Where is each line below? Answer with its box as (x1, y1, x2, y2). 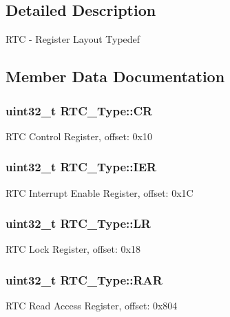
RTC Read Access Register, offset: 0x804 (6, 298, 178, 313)
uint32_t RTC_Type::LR (6, 215, 151, 232)
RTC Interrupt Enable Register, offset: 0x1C (6, 185, 194, 200)
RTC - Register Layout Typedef (6, 32, 140, 46)
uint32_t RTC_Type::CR (6, 102, 153, 119)
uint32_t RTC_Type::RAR (6, 271, 163, 288)
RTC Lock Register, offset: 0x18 (6, 242, 140, 256)
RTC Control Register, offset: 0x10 (6, 128, 152, 143)
